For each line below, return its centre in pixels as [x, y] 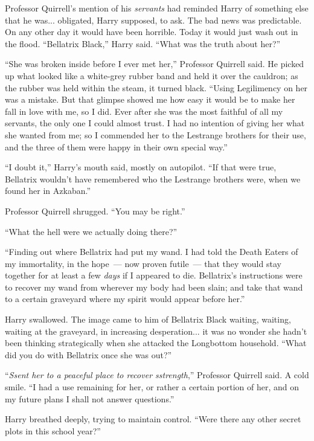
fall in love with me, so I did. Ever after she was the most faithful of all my [144, 111]
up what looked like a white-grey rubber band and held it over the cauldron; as [152, 75]
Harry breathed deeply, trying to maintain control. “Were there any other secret [153, 419]
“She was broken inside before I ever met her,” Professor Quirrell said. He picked [155, 64]
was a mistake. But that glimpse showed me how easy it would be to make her [150, 99]
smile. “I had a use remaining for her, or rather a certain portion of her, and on [152, 387]
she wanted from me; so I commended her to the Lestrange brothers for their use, [155, 134]
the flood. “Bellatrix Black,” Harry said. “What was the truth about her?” [143, 43]
